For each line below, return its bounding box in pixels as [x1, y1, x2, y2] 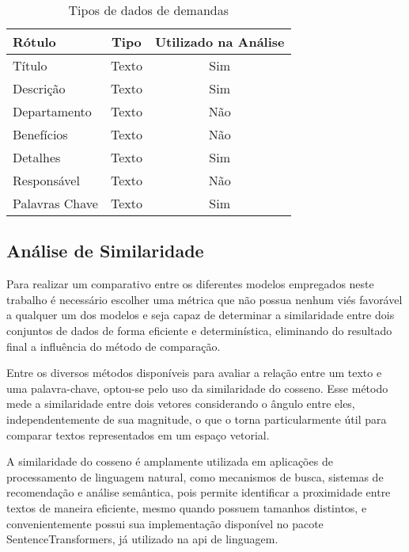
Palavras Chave [13, 194, 98, 212]
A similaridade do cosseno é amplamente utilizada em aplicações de [6, 453, 333, 470]
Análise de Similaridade [6, 238, 204, 263]
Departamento [13, 102, 92, 120]
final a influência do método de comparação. [6, 337, 221, 354]
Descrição [13, 79, 66, 97]
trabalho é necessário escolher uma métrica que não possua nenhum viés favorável [6, 291, 403, 307]
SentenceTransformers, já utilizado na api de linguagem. [6, 531, 278, 547]
